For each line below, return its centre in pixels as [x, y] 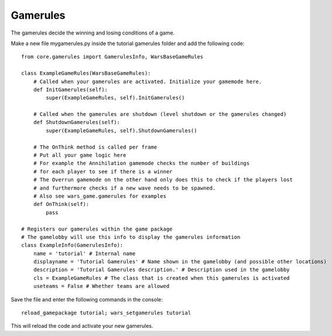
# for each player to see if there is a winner [103, 172]
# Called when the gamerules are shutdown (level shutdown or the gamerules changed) [160, 114]
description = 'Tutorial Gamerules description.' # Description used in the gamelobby [161, 270]
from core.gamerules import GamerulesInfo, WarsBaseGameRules [112, 57]
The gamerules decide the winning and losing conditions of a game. [93, 33]
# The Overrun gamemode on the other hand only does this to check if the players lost [163, 180]
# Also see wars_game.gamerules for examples [100, 196]
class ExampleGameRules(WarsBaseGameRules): [86, 73]
